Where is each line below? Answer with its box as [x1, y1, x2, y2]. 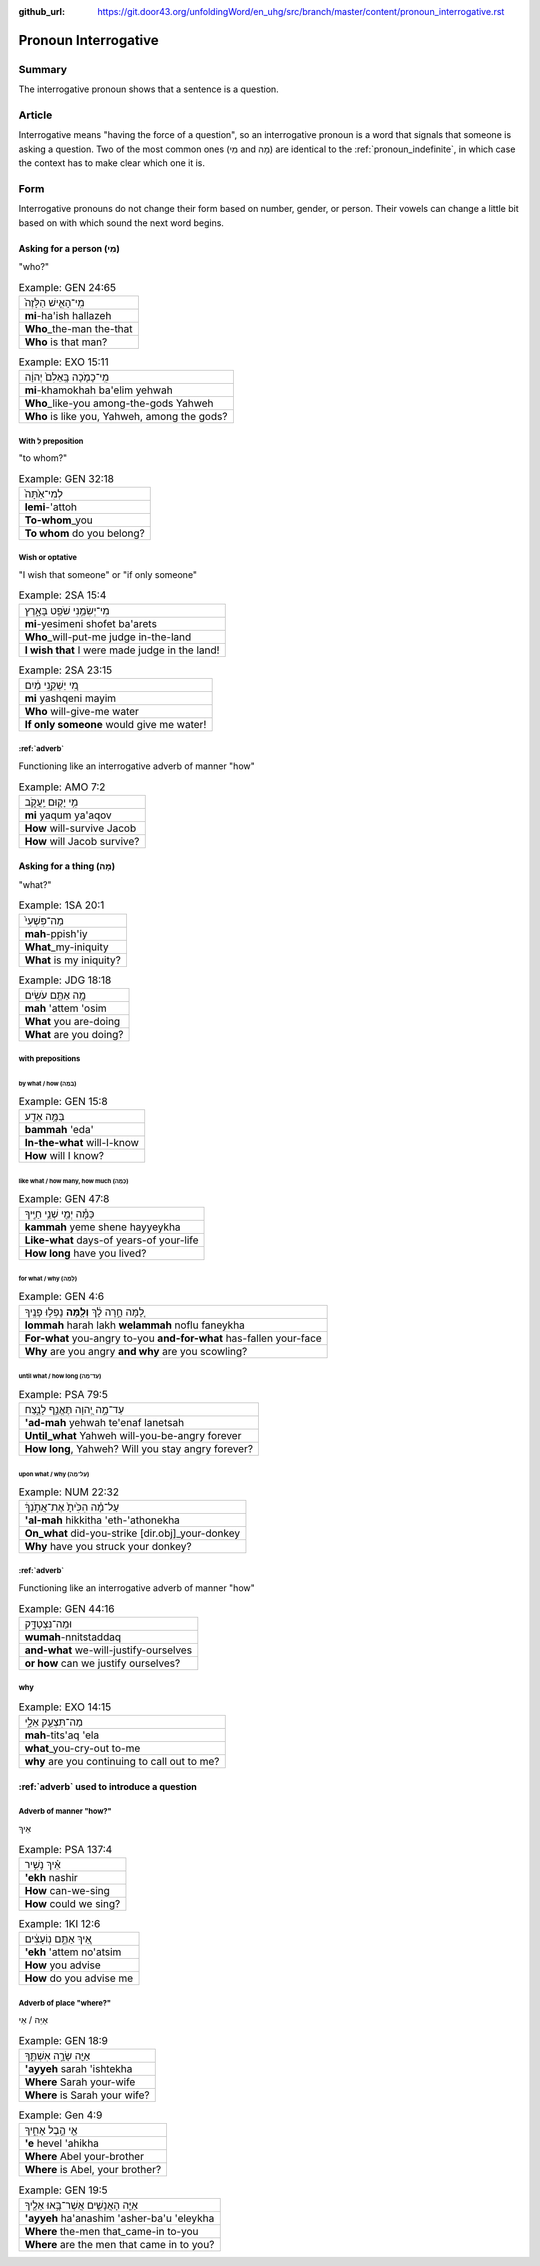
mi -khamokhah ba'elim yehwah [24, 383, 174, 397]
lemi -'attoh [24, 500, 78, 514]
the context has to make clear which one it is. [18, 157, 205, 169]
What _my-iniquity [24, 940, 109, 954]
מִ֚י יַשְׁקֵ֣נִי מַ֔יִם [24, 678, 79, 692]
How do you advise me [24, 1971, 134, 1985]
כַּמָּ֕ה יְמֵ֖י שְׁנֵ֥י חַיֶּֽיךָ [24, 1207, 95, 1221]
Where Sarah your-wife [24, 2075, 136, 2089]
